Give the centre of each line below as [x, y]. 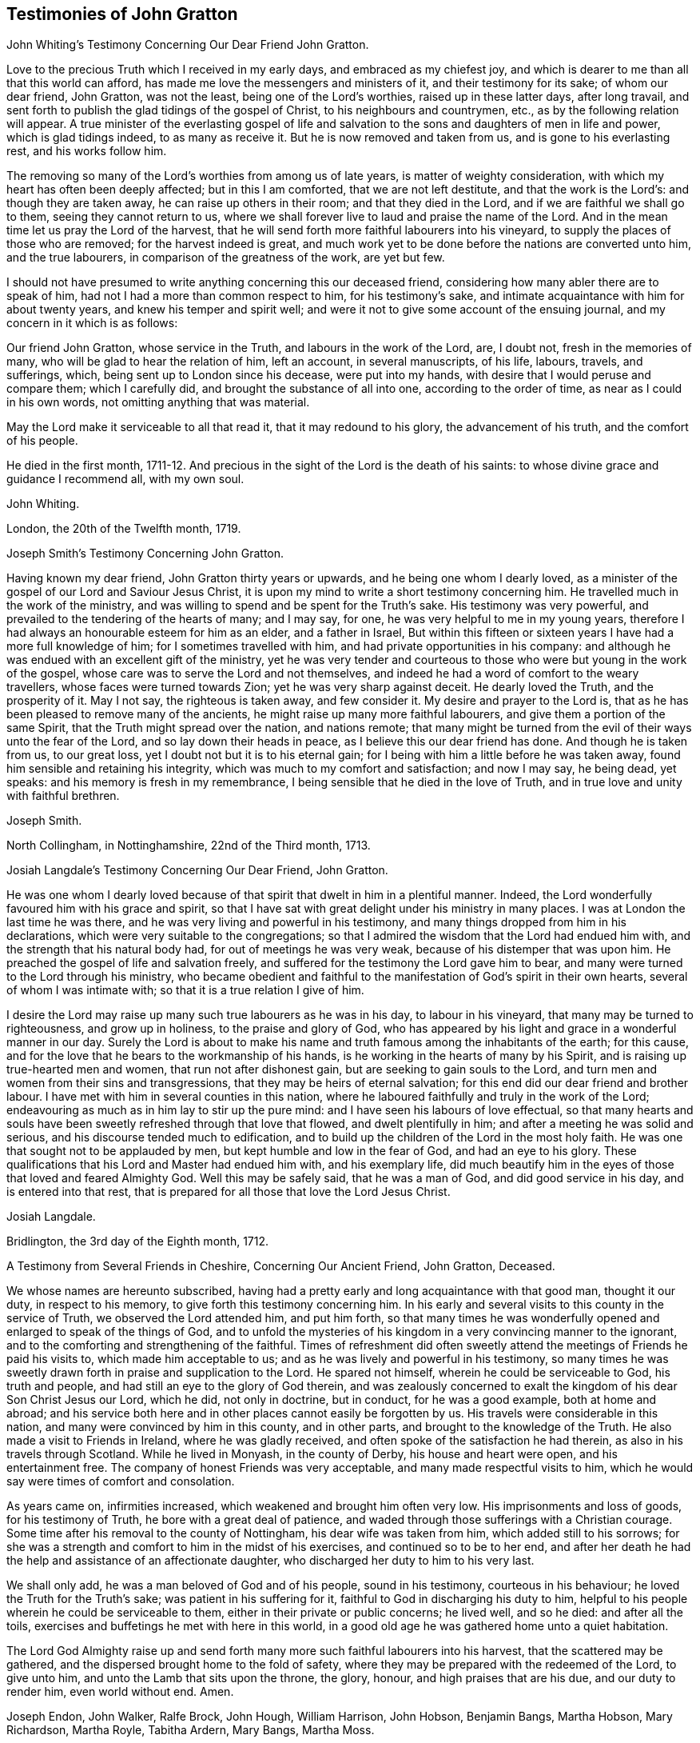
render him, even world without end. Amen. [120, 1692]
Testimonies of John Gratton [122, 14]
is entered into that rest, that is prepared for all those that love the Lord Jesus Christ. [229, 1192]
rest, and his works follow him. [87, 151]
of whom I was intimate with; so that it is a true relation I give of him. [185, 990]
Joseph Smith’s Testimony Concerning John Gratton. [145, 554]
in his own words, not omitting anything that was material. [158, 402]
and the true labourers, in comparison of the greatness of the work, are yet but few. [226, 258]
